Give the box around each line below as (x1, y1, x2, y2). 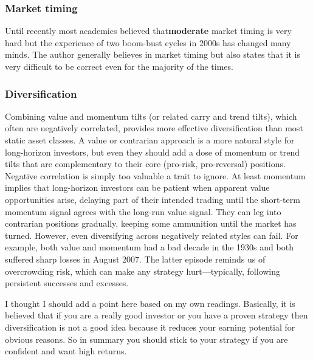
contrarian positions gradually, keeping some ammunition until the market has (5, 217, 297, 230)
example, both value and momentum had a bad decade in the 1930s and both (5, 241, 294, 253)
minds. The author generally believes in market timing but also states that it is (5, 48, 300, 61)
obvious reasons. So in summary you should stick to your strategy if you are (5, 332, 288, 345)
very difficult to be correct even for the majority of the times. (5, 60, 233, 72)
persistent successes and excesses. (5, 277, 129, 289)
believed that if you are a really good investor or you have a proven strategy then (5, 309, 308, 321)
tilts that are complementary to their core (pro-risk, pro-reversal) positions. (5, 157, 286, 170)
